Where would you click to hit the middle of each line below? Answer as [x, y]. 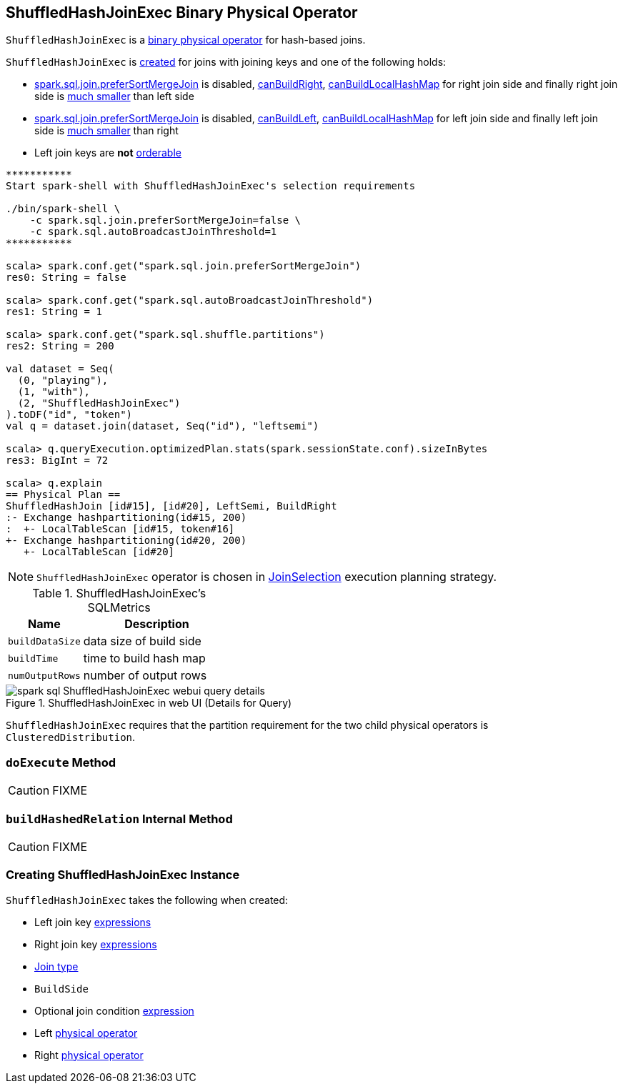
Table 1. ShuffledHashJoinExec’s [119, 593]
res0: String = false [66, 278]
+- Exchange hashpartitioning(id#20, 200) [126, 541]
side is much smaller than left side [114, 96]
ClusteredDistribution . [71, 737]
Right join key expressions [96, 944]
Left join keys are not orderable [108, 153]
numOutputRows [44, 675]
